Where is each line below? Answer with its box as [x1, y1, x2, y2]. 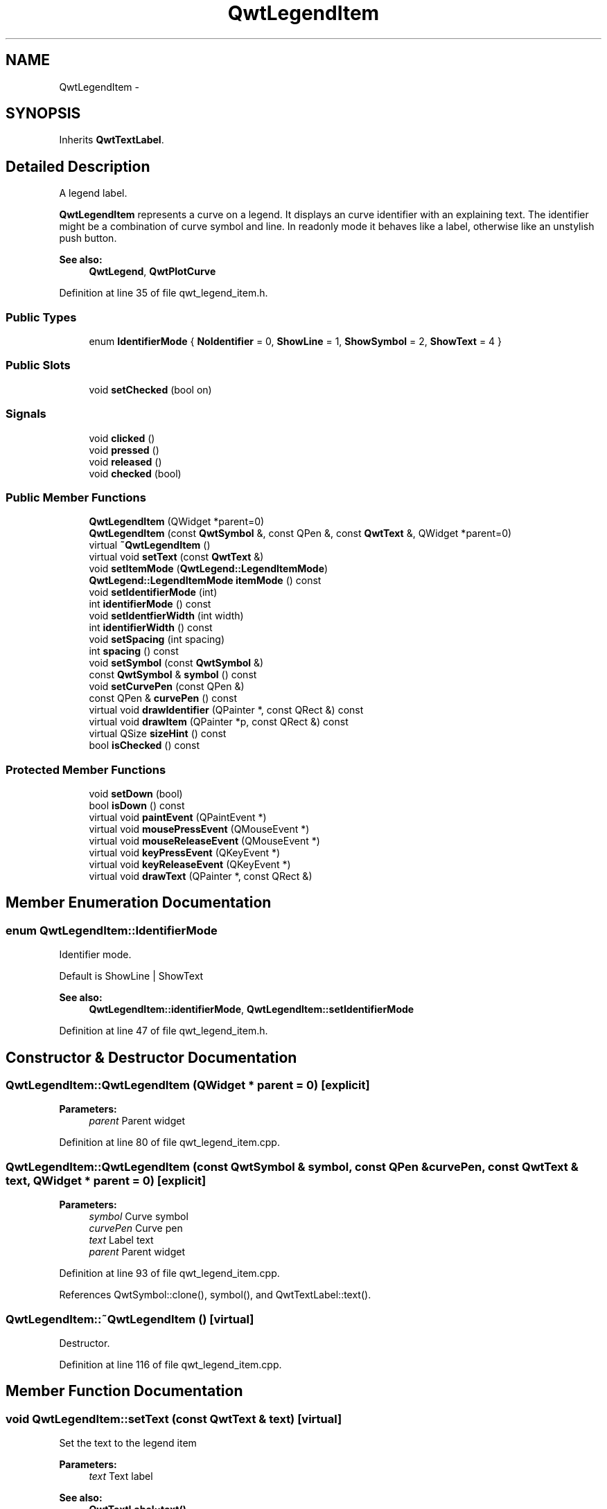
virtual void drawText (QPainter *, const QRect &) [89, 870, 313, 883]
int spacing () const [89, 645, 179, 658]
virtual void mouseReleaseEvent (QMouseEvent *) [89, 835, 320, 847]
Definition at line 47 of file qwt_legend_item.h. [59, 1025, 268, 1037]
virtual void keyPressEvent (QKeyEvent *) [89, 847, 281, 859]
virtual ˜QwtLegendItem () [89, 539, 211, 551]
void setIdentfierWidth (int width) [89, 610, 244, 622]
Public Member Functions [6, 490, 146, 504]
